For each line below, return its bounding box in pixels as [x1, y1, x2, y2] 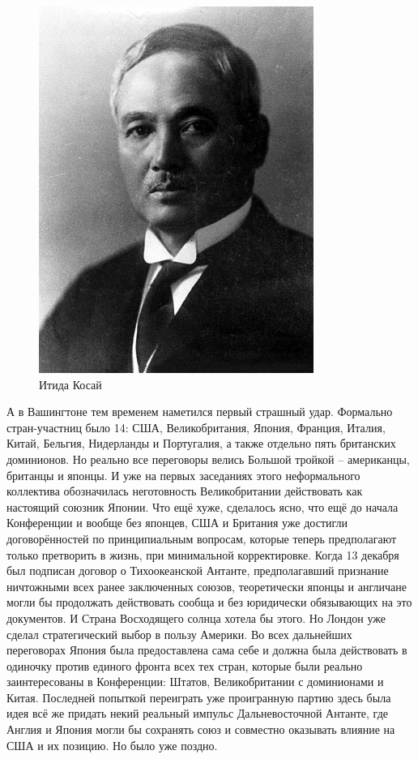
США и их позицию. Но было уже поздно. [6, 736, 218, 753]
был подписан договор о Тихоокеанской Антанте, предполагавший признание [6, 562, 389, 579]
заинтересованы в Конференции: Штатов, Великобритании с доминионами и [6, 673, 384, 690]
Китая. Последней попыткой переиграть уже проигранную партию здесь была [6, 688, 391, 705]
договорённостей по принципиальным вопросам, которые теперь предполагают [6, 530, 397, 547]
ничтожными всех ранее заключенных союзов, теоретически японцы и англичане [6, 577, 407, 594]
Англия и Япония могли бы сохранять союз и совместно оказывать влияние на [6, 721, 395, 738]
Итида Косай [39, 375, 102, 392]
